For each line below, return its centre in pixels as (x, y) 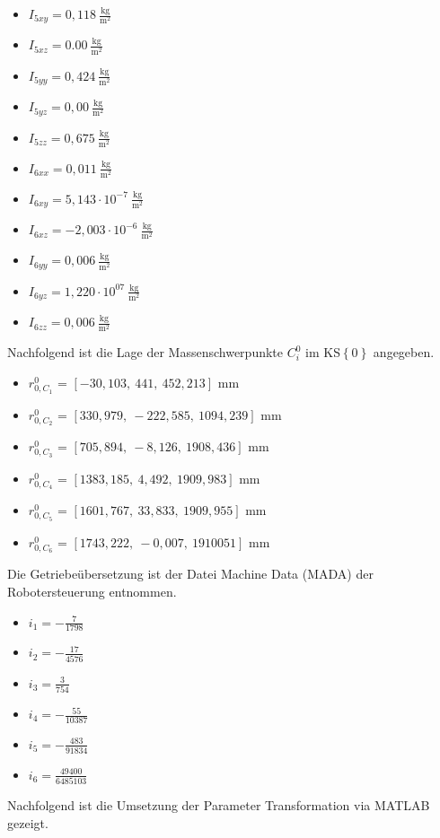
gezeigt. (28, 822)
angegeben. (404, 352)
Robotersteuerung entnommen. (92, 591)
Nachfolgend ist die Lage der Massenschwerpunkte (145, 352)
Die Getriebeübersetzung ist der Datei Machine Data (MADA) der (190, 574)
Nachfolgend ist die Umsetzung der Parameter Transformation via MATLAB (219, 805)
